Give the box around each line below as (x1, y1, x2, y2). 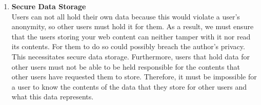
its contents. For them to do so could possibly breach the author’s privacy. (11, 41, 245, 52)
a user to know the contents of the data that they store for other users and (11, 81, 247, 92)
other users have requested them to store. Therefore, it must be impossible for (11, 71, 257, 82)
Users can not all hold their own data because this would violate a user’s (11, 11, 240, 22)
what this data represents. (11, 91, 94, 102)
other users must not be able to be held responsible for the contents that (11, 61, 240, 72)
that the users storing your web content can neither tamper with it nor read (11, 31, 251, 41)
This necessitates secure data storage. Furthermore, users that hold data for (11, 51, 250, 61)
